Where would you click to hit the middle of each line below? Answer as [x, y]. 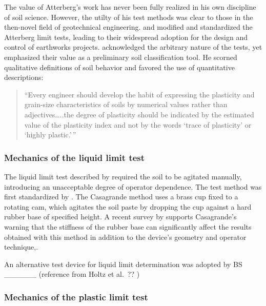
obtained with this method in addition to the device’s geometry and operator [125, 237]
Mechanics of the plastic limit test [76, 297]
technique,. [21, 247]
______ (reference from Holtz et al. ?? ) [72, 274]
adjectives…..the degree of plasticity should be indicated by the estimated [139, 114]
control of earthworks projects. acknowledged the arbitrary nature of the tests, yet [133, 47]
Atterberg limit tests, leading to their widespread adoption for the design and [126, 37]
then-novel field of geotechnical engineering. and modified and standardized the [128, 27]
